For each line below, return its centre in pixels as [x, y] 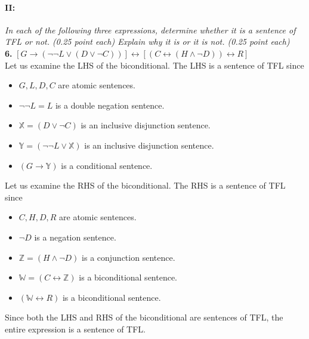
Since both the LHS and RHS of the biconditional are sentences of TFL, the [144, 317]
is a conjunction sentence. [129, 257]
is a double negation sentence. [110, 105]
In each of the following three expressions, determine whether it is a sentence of [150, 30]
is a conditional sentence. [107, 165]
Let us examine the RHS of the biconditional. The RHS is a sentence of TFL [145, 185]
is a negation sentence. [75, 237]
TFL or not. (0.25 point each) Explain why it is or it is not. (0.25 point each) [147, 41]
